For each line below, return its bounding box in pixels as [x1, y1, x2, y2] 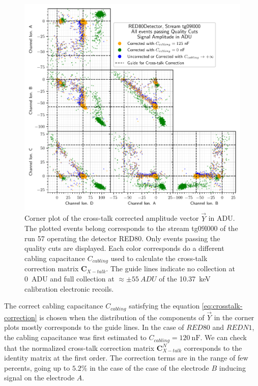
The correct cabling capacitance [4, 300, 103, 311]
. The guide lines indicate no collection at [106, 263, 235, 274]
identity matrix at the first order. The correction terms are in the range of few [4, 352, 248, 363]
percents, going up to [4, 362, 70, 373]
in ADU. [208, 213, 235, 223]
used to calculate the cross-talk [110, 252, 208, 263]
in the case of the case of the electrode [90, 362, 209, 373]
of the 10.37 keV [159, 273, 211, 284]
